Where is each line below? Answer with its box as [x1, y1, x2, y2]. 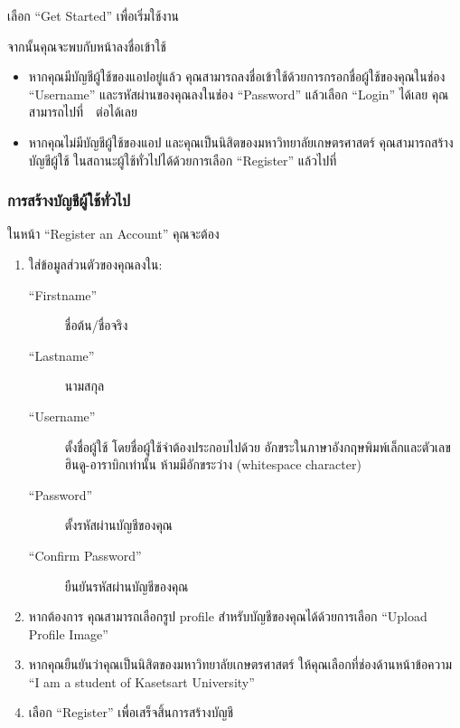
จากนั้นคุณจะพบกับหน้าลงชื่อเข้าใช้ [7, 36, 166, 55]
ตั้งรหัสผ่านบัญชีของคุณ [64, 515, 173, 534]
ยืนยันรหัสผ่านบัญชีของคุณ [64, 576, 189, 595]
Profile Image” [28, 624, 108, 643]
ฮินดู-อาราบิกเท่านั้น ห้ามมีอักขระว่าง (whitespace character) [64, 455, 361, 474]
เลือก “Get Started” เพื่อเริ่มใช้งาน [7, 6, 179, 24]
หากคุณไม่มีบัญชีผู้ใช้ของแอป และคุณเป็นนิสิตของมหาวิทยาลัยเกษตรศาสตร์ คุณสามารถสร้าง [28, 132, 454, 151]
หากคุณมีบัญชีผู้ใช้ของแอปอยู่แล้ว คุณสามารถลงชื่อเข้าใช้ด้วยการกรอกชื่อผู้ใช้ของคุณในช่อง [28, 67, 446, 86]
